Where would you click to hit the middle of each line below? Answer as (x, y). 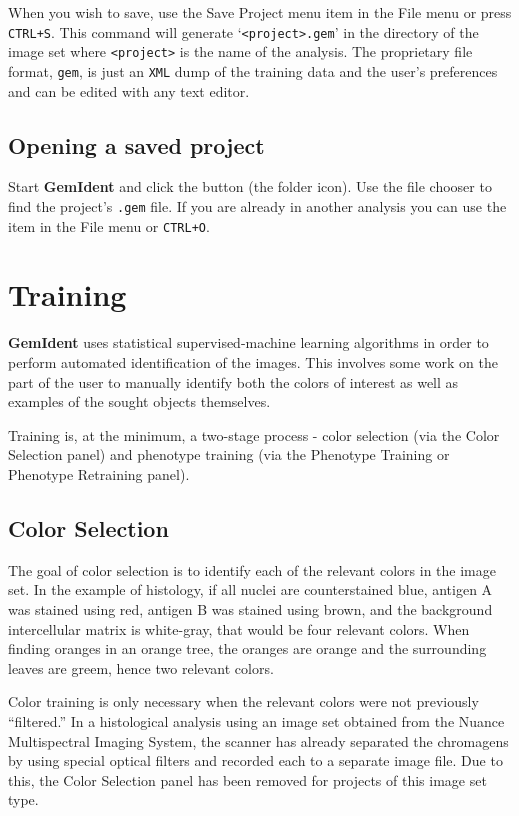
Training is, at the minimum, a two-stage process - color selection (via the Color (254, 434)
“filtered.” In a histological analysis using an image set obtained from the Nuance (256, 720)
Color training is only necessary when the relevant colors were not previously (243, 701)
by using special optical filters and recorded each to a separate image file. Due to (255, 760)
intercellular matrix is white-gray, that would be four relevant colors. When (239, 628)
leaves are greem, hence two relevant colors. (141, 667)
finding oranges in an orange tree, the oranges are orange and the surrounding (247, 648)
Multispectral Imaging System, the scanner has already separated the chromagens (258, 740)
